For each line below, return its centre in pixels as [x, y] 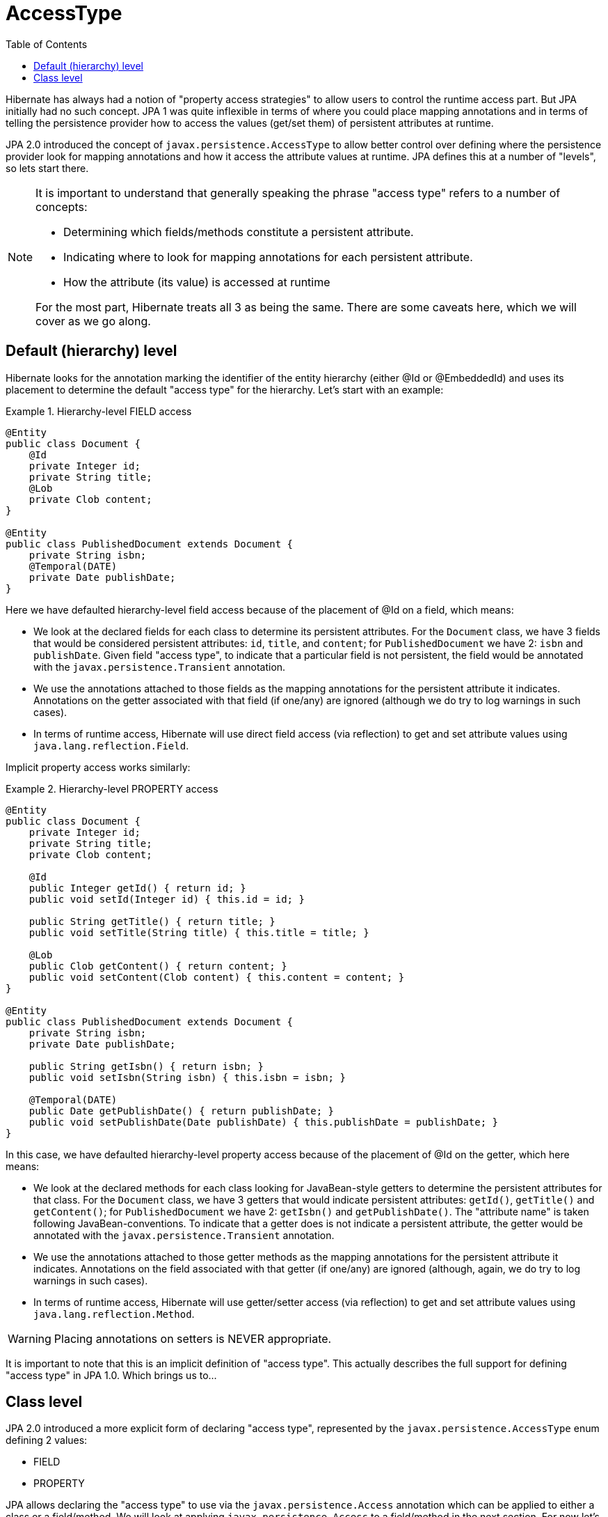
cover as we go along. [93, 321]
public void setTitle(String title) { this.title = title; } [199, 932]
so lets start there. [47, 168]
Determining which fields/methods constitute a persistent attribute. [239, 232]
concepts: [62, 207]
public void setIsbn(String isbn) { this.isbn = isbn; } [187, 1077]
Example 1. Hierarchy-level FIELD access [99, 411]
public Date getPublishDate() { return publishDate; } [182, 1111]
